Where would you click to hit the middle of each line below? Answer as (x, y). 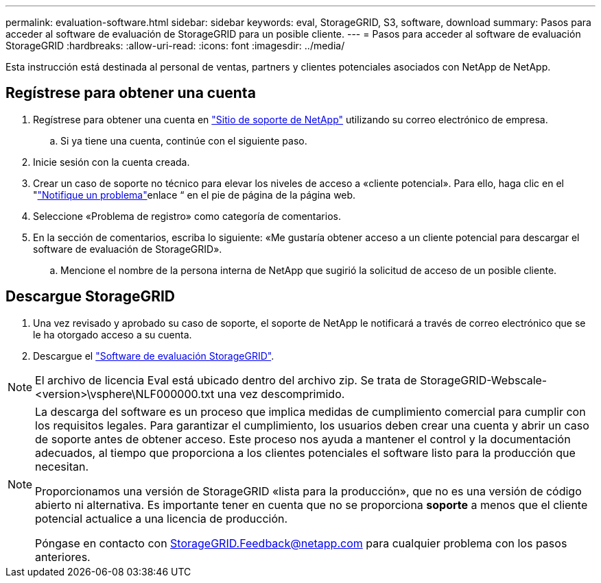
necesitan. (62, 466)
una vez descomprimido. (281, 394)
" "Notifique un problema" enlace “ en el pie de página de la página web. (195, 195)
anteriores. (63, 557)
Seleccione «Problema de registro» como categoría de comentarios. (187, 216)
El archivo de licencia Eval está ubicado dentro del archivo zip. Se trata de (226, 380)
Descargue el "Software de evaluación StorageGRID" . (154, 356)
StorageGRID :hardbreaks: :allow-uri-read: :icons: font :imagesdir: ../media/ (175, 46)
